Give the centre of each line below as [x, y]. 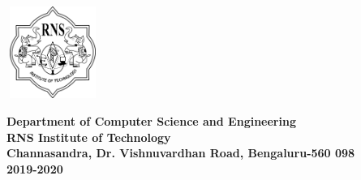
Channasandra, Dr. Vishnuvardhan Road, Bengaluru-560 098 [181, 153]
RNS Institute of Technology [89, 137]
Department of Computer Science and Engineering [151, 120]
